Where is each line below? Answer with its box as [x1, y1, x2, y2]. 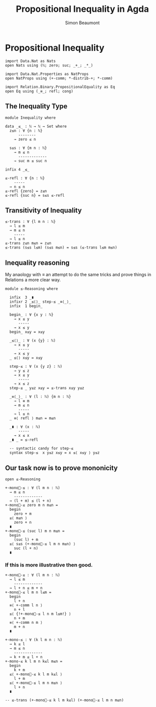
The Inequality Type [5, 102, 68, 110]
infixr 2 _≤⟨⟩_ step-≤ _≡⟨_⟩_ [9, 299, 71, 304]
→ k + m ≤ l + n [9, 655, 43, 660]
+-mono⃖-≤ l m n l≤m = [5, 590, 52, 595]
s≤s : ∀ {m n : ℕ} [9, 145, 48, 150]
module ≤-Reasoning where [5, 286, 58, 291]
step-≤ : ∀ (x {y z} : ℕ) [9, 364, 63, 369]
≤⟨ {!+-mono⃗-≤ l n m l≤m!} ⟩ [9, 611, 71, 617]
